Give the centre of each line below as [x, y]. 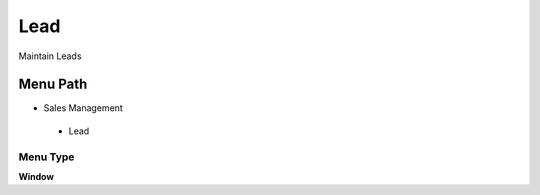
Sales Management [83, 108]
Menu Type [46, 157]
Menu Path [53, 84]
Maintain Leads [50, 56]
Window [36, 176]
